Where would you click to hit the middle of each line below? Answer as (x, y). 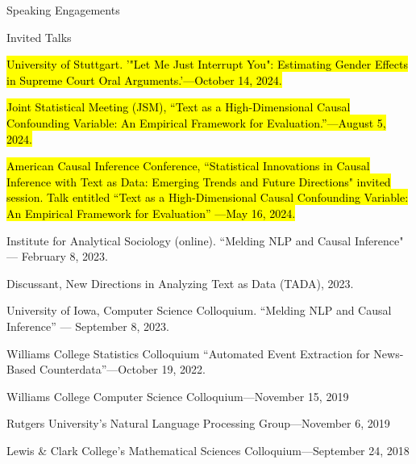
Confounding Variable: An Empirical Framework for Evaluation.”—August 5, (196, 122)
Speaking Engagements (63, 10)
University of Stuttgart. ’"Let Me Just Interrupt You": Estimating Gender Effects (207, 64)
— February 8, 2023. (57, 256)
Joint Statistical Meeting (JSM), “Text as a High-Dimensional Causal (179, 107)
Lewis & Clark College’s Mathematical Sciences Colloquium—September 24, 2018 (208, 450)
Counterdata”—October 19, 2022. (123, 369)
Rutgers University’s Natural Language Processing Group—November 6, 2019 (198, 423)
